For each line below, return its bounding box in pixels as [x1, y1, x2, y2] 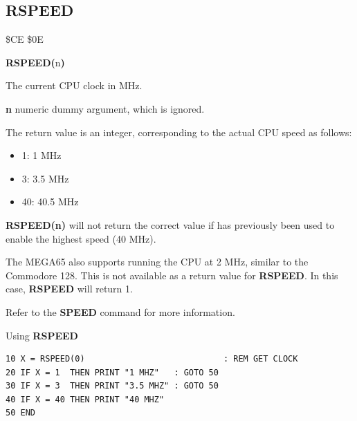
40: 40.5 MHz [21, 194, 79, 209]
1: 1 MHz [21, 148, 62, 162]
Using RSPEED [6, 328, 78, 342]
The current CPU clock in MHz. [6, 78, 143, 93]
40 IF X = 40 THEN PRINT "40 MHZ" [6, 394, 165, 404]
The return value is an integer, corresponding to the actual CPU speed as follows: [6, 124, 352, 139]
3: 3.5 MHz [21, 171, 69, 185]
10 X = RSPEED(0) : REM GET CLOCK [6, 354, 298, 364]
